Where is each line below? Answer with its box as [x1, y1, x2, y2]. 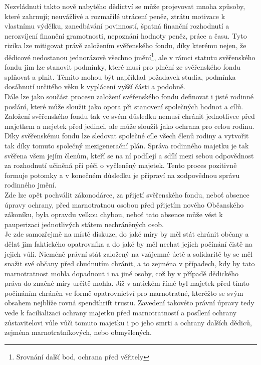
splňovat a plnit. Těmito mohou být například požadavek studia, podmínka [5, 71, 236, 82]
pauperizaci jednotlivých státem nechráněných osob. [5, 219, 164, 229]
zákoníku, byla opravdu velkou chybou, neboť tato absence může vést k [5, 209, 223, 220]
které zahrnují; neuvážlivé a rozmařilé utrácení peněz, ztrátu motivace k [5, 11, 225, 21]
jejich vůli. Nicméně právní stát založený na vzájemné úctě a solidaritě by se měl [5, 248, 252, 259]
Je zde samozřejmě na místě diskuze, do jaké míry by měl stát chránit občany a [5, 229, 249, 239]
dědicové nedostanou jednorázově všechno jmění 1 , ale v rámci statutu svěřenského [5, 50, 255, 62]
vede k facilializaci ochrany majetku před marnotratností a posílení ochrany [5, 307, 237, 318]
